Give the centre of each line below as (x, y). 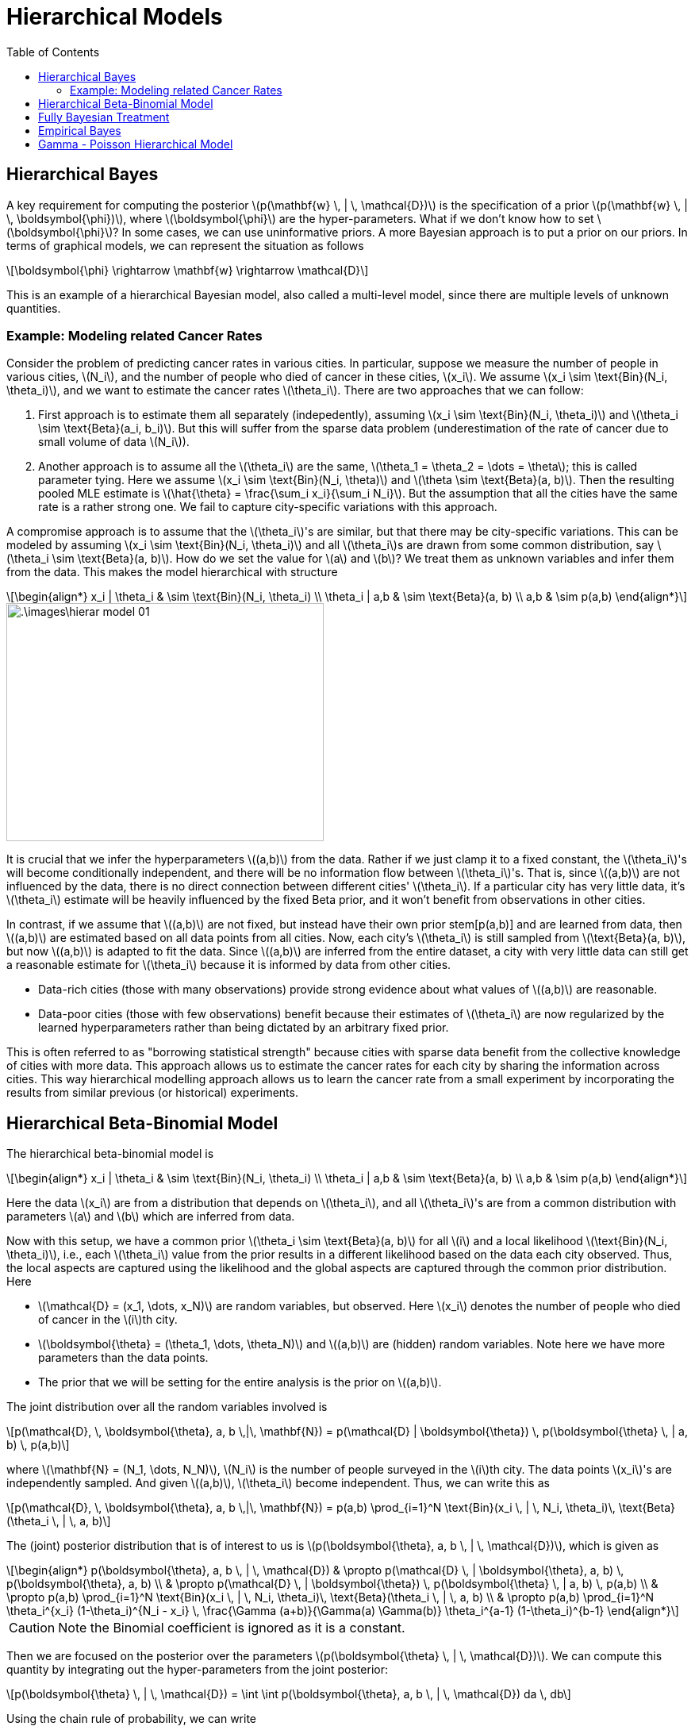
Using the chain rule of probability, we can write (132, 1719)
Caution (32, 1628)
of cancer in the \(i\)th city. (108, 1320)
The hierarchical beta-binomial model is (110, 1154)
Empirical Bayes (80, 130)
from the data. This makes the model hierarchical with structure (172, 572)
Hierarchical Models (115, 17)
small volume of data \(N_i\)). (114, 442)
